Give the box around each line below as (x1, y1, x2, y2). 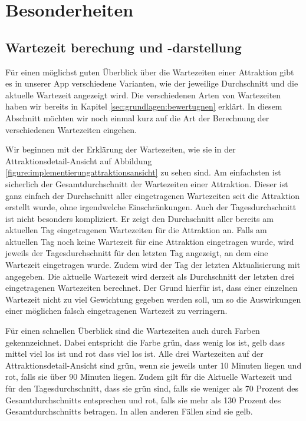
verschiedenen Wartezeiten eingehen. (5, 123, 137, 135)
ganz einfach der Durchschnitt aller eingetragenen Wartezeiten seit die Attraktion (5, 189, 300, 201)
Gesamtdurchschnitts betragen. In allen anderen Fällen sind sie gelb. (5, 405, 253, 417)
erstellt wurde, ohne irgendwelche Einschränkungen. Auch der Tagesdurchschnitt (5, 201, 297, 213)
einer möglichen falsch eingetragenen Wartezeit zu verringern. (5, 304, 228, 317)
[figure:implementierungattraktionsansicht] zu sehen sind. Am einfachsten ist (5, 166, 281, 178)
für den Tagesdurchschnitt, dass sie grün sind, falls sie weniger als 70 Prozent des (5, 382, 298, 395)
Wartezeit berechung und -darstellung (5, 38, 242, 56)
